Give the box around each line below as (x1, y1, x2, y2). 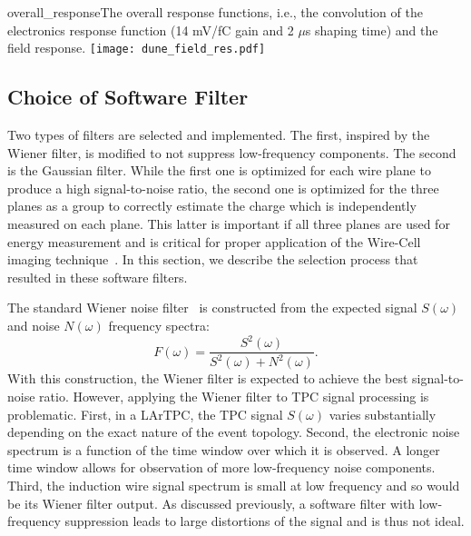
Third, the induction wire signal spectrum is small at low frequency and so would (7, 476, 460, 495)
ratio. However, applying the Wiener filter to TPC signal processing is (39, 387, 429, 406)
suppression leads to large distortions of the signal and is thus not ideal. (64, 511, 465, 531)
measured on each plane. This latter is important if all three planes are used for (7, 214, 450, 233)
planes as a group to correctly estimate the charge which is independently (7, 196, 417, 215)
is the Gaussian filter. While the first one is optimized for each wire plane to (7, 161, 431, 180)
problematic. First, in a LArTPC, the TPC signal (7, 404, 283, 423)
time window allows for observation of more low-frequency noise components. (7, 458, 436, 477)
